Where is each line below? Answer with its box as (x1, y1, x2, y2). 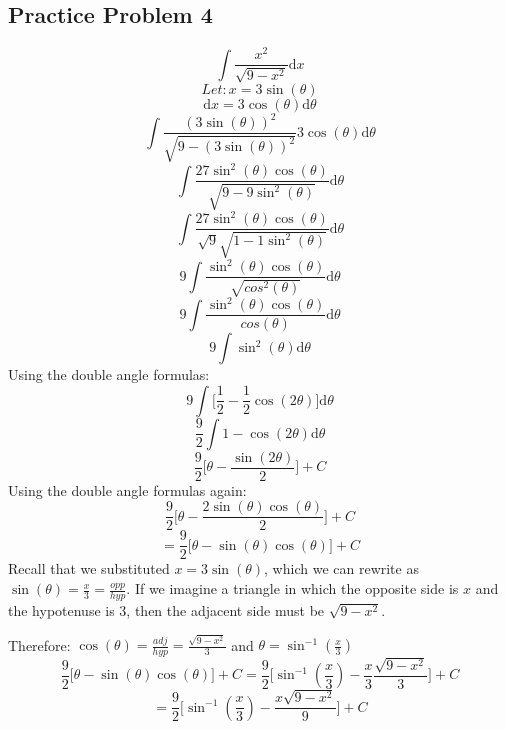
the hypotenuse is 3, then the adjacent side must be (8, 599, 325, 620)
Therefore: (8, 634, 71, 655)
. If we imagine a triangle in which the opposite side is (126, 578, 459, 599)
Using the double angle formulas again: (8, 479, 247, 500)
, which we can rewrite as (264, 558, 419, 579)
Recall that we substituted (8, 558, 170, 579)
